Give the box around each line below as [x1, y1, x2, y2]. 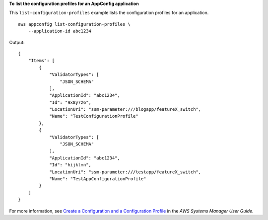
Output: [9, 39, 25, 45]
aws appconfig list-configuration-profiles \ [18, 21, 131, 27]
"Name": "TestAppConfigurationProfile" [49, 176, 146, 181]
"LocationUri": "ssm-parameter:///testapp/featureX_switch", [49, 169, 201, 175]
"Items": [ [28, 58, 55, 64]
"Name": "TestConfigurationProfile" [49, 113, 138, 119]
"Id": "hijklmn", [49, 162, 92, 168]
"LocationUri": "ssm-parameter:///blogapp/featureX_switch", [49, 107, 201, 112]
